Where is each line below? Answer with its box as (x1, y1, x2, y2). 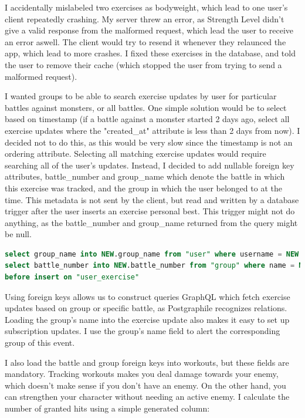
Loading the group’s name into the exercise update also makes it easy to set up (5, 313, 290, 325)
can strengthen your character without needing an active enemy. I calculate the (5, 390, 290, 403)
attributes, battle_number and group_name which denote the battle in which (5, 170, 285, 183)
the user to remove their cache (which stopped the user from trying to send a (5, 58, 282, 70)
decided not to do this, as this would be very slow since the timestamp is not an (5, 136, 293, 148)
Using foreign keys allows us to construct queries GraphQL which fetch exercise (5, 290, 290, 302)
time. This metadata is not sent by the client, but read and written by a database (5, 193, 299, 205)
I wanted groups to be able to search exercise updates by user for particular (5, 90, 277, 102)
